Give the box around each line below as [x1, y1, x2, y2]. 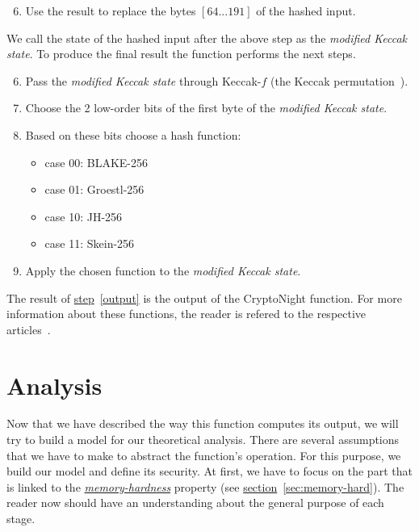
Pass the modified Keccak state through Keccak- [25, 72, 262, 89]
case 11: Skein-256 [44, 235, 135, 252]
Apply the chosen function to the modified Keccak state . [25, 262, 301, 279]
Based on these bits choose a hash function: [25, 126, 241, 143]
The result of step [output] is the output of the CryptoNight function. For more [6, 289, 402, 306]
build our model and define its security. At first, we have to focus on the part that [6, 463, 413, 480]
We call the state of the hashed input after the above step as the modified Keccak [6, 29, 408, 46]
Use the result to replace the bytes [25, 2, 196, 19]
